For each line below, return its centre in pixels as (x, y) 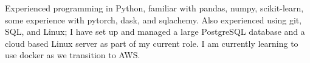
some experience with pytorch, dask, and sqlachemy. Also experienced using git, (153, 19)
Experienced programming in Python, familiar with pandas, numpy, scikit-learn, (154, 8)
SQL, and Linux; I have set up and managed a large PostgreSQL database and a (155, 31)
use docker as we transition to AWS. (73, 55)
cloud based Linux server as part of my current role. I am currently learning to (152, 43)
